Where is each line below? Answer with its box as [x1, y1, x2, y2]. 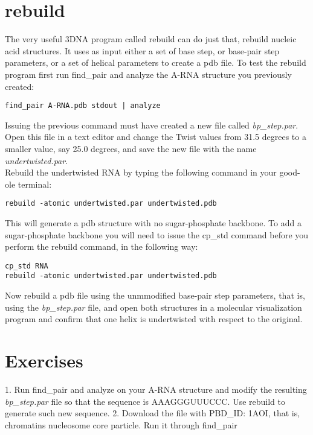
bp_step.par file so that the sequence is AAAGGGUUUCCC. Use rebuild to [5, 395, 285, 407]
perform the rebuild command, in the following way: [5, 240, 198, 253]
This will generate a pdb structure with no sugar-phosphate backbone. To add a [5, 216, 302, 229]
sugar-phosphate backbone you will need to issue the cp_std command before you [5, 228, 309, 241]
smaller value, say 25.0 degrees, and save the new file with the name [5, 142, 257, 154]
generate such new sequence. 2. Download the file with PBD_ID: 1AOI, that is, [5, 407, 300, 419]
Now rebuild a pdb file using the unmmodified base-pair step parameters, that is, [5, 289, 305, 302]
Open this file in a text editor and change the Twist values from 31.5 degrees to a [5, 130, 306, 143]
